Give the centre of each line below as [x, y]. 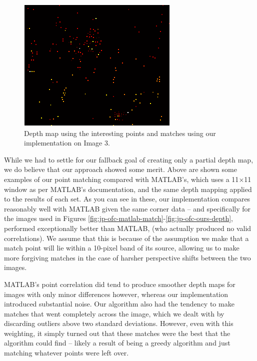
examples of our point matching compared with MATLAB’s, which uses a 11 [121, 179]
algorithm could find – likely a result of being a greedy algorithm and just [117, 343]
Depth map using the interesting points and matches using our [120, 133]
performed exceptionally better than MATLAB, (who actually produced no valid [128, 228]
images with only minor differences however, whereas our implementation [116, 294]
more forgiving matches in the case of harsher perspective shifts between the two [127, 257]
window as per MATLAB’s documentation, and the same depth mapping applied [128, 189]
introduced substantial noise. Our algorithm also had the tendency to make [119, 304]
